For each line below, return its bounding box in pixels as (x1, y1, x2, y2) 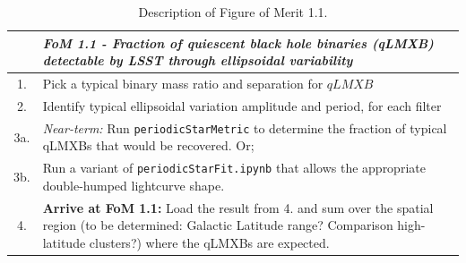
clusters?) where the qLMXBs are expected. (89, 233, 330, 251)
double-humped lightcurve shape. (42, 175, 225, 194)
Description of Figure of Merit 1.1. (138, 3, 328, 21)
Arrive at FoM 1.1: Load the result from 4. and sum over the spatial (42, 198, 434, 216)
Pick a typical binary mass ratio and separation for (42, 74, 324, 93)
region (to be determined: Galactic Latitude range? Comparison (42, 216, 393, 234)
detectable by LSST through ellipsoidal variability (42, 51, 353, 70)
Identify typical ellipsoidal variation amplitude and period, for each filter (42, 96, 442, 115)
